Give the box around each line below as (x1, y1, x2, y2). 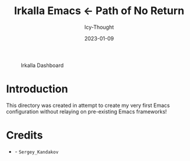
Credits (6, 129, 43, 142)
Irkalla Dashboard (21, 62, 64, 69)
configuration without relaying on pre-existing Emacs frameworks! (6, 108, 167, 115)
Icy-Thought (84, 24, 114, 31)
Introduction (6, 82, 68, 96)
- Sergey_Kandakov (14, 148, 59, 155)
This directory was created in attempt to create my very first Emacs (6, 102, 170, 109)
